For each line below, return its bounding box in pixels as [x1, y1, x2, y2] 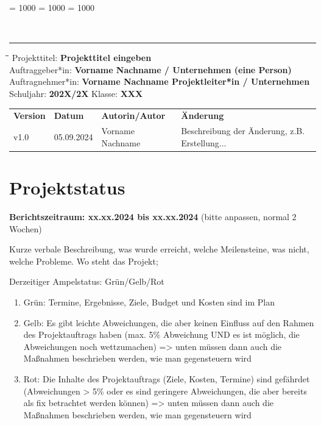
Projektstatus [9, 175, 125, 200]
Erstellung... [181, 136, 227, 149]
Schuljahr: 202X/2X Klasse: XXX [9, 87, 143, 99]
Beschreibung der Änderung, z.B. [181, 124, 305, 137]
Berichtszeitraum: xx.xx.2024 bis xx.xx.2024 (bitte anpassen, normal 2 [9, 210, 297, 223]
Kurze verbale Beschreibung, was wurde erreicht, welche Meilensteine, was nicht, [9, 243, 309, 255]
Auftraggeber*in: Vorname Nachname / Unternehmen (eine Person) [9, 63, 292, 76]
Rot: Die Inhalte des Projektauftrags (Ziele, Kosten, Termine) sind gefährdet [23, 372, 310, 385]
